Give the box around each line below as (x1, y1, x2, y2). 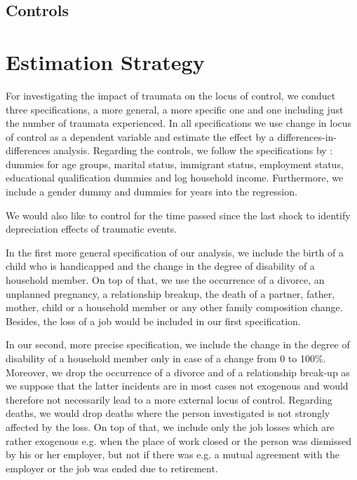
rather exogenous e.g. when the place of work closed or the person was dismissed (6, 433, 352, 448)
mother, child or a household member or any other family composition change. (6, 300, 343, 315)
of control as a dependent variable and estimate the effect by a (6, 129, 274, 144)
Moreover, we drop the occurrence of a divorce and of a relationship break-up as (6, 364, 350, 379)
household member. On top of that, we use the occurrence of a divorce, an (6, 273, 325, 287)
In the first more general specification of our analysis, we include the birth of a (6, 245, 344, 259)
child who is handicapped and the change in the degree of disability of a (6, 259, 315, 273)
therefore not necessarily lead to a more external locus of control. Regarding (6, 392, 332, 406)
